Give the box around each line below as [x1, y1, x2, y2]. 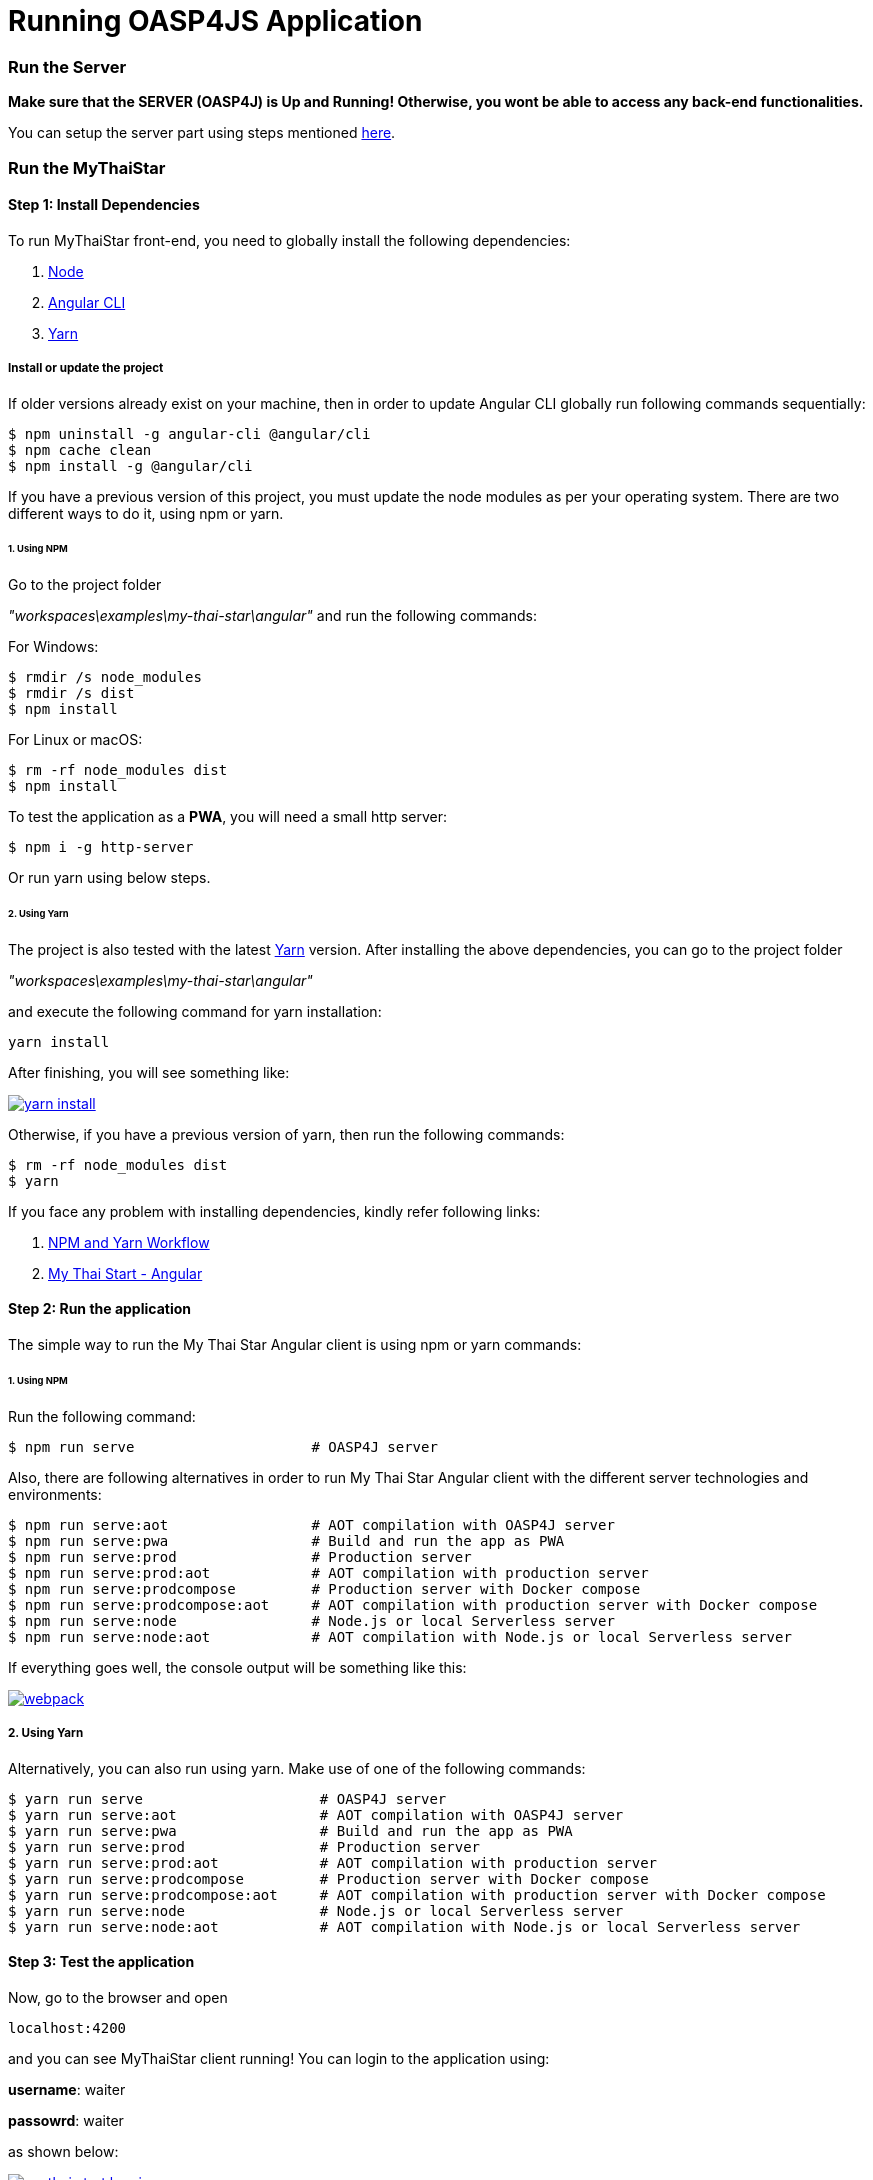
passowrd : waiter [8, 2111, 124, 2129]
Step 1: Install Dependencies [8, 196, 200, 214]
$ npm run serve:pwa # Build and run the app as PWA [8, 1532, 565, 1549]
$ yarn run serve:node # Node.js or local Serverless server [8, 1902, 624, 1919]
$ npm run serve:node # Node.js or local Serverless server [8, 1612, 615, 1629]
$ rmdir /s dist [8, 685, 135, 702]
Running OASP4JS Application [8, 4, 423, 38]
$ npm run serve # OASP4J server [8, 1438, 438, 1455]
